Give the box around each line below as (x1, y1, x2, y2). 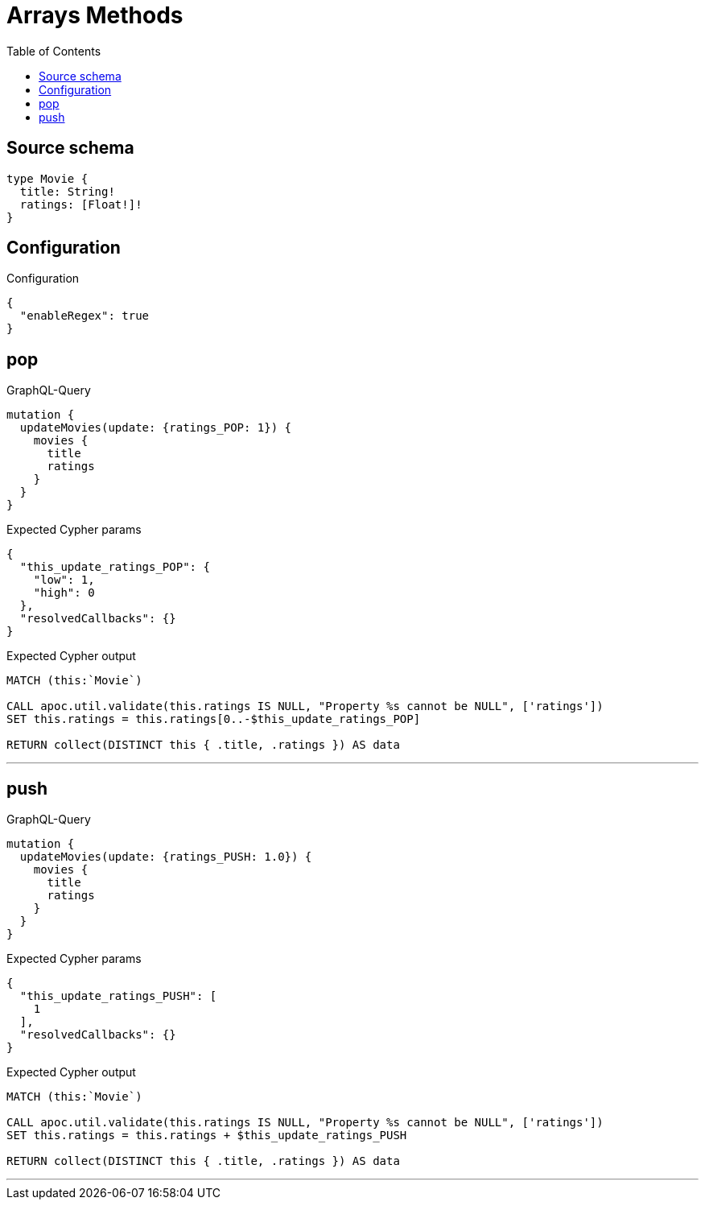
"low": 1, (33, 573, 95, 587)
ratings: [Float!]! (19, 197, 142, 211)
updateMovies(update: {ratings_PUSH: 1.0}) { (19, 850, 312, 864)
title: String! (19, 184, 115, 198)
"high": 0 (33, 586, 95, 600)
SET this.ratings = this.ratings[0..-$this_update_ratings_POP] (6, 712, 421, 726)
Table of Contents (6, 43, 101, 58)
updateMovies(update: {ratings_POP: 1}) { (19, 421, 292, 435)
